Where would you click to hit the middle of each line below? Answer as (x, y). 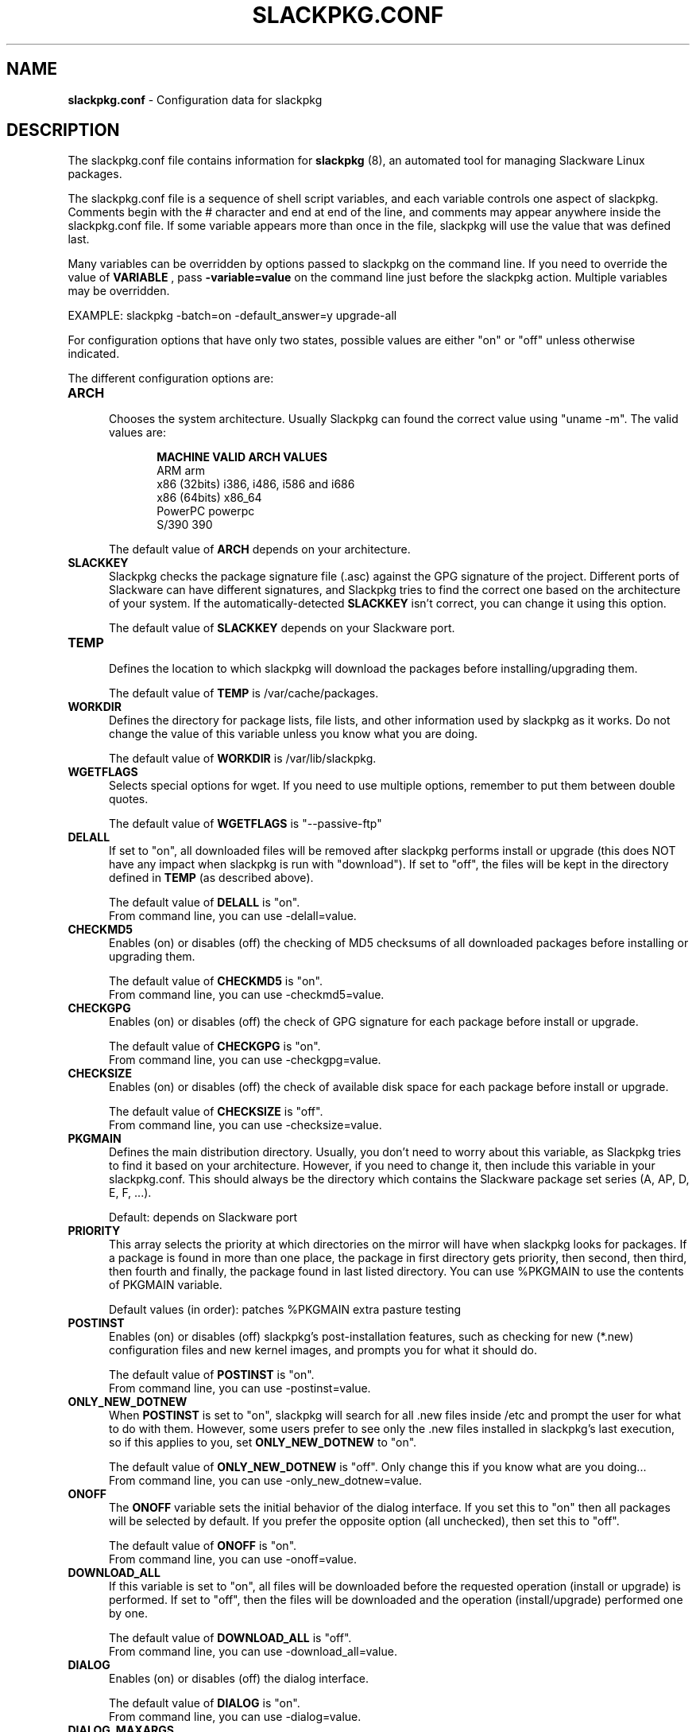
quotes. (129, 799)
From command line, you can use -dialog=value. (235, 1717)
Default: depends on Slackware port (203, 1217)
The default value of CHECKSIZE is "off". (216, 1112)
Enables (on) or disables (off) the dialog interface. (239, 1679)
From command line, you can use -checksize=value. (246, 1125)
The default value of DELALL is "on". (205, 903)
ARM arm (181, 471)
